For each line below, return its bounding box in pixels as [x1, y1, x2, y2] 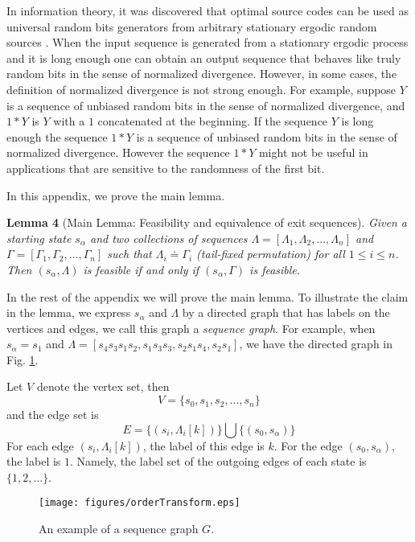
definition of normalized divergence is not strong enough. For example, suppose [6, 80, 397, 97]
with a [53, 113, 85, 129]
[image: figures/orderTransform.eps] [39, 497, 240, 509]
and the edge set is [6, 406, 99, 423]
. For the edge [273, 437, 343, 454]
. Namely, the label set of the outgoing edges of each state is [70, 453, 367, 470]
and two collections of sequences [89, 229, 248, 246]
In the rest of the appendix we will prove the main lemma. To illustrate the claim [6, 288, 409, 305]
